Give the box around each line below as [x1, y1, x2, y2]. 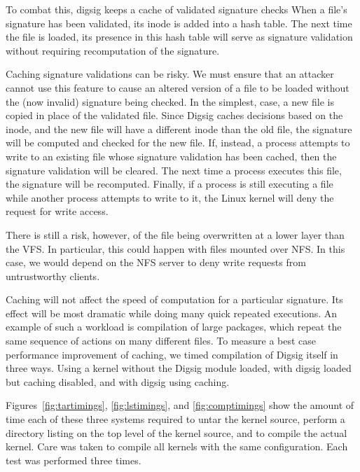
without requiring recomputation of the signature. [6, 43, 220, 57]
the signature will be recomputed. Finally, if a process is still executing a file [6, 176, 333, 191]
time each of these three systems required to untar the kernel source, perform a [6, 412, 345, 426]
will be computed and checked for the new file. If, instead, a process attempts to [6, 135, 350, 150]
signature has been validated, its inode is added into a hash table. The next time [6, 15, 352, 30]
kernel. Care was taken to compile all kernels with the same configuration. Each [6, 439, 348, 454]
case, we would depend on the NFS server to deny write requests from [6, 255, 306, 270]
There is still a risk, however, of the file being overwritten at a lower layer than [6, 227, 345, 242]
